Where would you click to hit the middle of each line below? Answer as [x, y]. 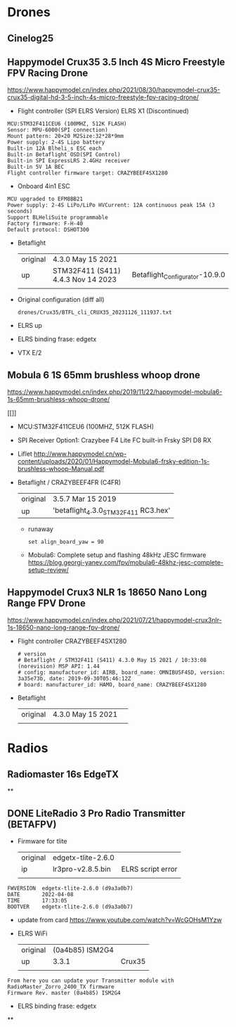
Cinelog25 [31, 38]
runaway [41, 529]
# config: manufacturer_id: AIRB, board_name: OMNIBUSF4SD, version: [122, 672]
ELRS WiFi [32, 933]
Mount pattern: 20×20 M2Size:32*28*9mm [66, 136]
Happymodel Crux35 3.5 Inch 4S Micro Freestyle [116, 62]
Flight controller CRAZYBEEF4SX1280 [72, 642]
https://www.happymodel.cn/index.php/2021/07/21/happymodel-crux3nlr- [115, 620]
